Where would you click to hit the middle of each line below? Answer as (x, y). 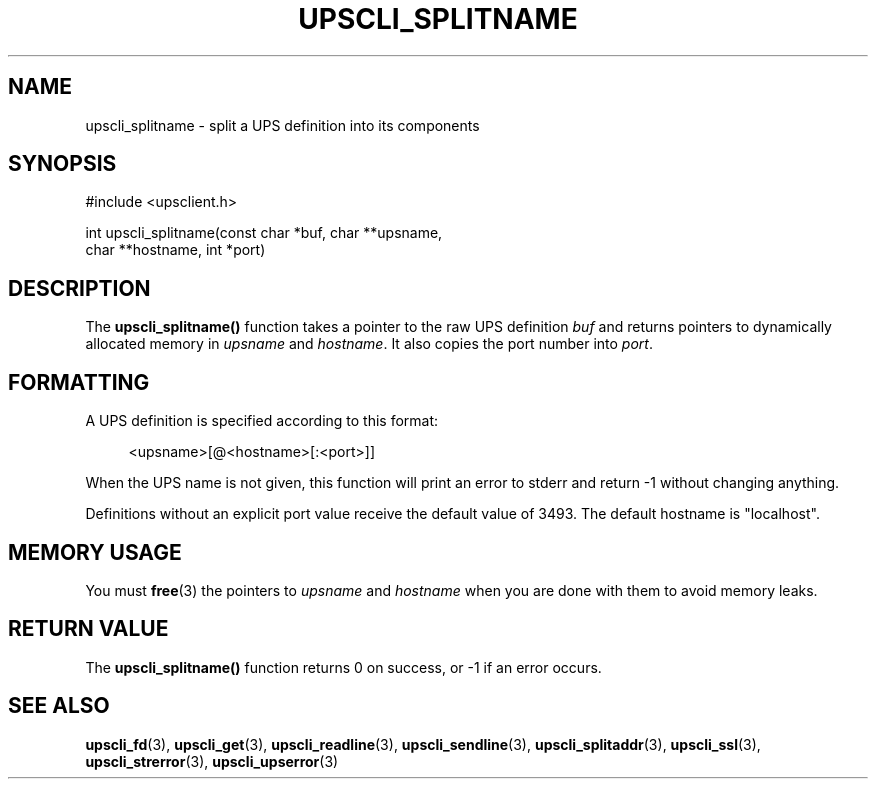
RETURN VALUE (88, 629)
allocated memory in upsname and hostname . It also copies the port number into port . (369, 344)
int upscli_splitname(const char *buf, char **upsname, (264, 233)
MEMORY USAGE (95, 552)
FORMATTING (79, 382)
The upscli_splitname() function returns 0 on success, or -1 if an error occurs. (343, 667)
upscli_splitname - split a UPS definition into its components (282, 125)
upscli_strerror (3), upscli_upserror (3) (212, 761)
